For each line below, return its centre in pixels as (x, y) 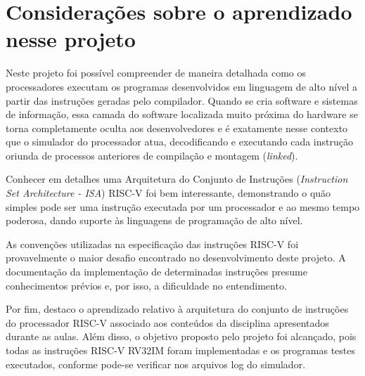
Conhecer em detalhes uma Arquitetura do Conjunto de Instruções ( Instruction (177, 179)
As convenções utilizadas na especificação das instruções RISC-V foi (152, 244)
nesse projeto (71, 39)
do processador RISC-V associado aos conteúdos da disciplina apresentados (167, 322)
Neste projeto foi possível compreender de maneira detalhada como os (156, 73)
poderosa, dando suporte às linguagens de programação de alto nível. (154, 220)
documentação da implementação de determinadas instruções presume (156, 272)
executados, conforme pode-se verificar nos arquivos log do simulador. (156, 364)
